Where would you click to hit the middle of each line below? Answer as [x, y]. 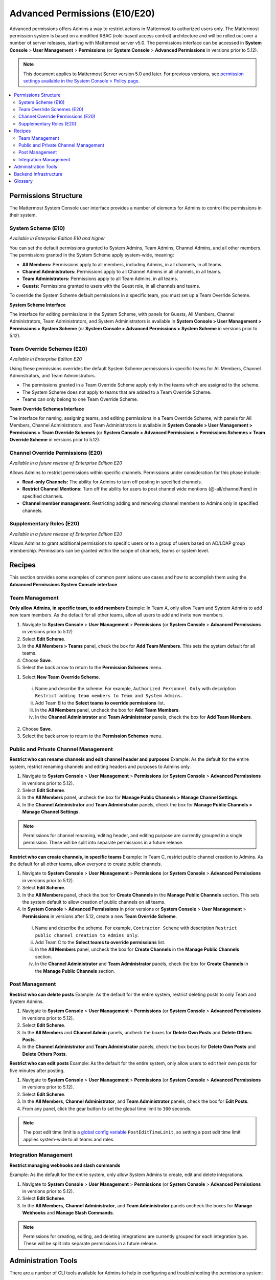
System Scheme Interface [38, 305]
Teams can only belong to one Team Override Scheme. [80, 399]
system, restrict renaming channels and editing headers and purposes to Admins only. [100, 766]
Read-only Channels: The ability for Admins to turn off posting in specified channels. [112, 482]
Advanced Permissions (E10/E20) [82, 13]
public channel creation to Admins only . [87, 935]
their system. [23, 215]
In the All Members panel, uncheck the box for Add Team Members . [107, 710]
